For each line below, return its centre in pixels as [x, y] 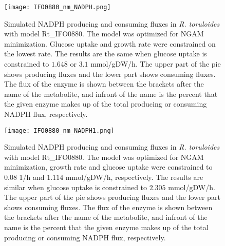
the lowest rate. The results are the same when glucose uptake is [106, 54]
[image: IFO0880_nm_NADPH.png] [58, 7]
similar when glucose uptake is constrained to [76, 187]
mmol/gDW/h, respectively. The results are [134, 177]
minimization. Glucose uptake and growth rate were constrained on [110, 43]
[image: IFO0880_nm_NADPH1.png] [59, 130]
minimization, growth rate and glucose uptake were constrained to [108, 167]
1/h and [32, 177]
